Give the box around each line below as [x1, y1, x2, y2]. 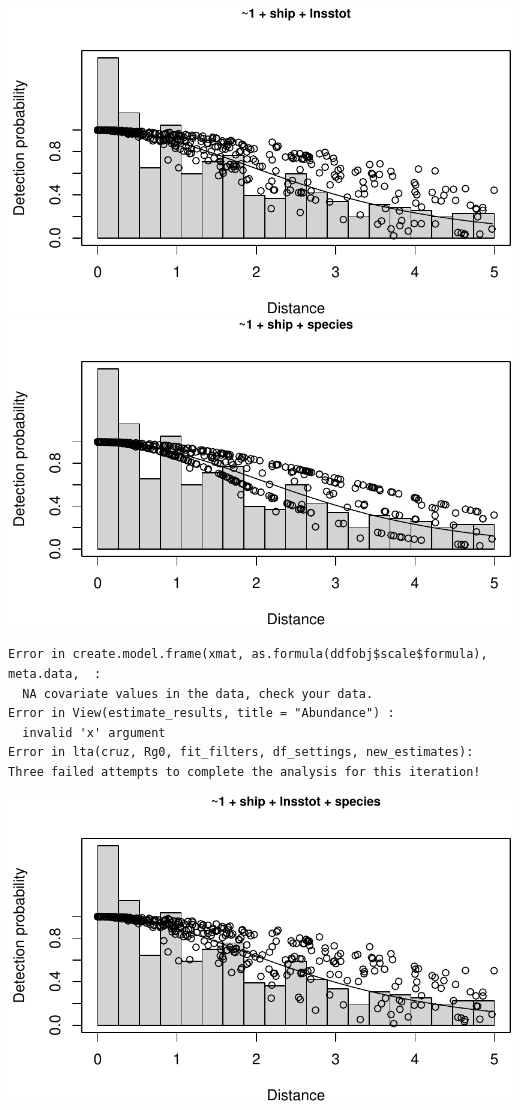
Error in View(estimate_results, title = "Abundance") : [8, 706, 395, 721]
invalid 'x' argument [22, 725, 166, 740]
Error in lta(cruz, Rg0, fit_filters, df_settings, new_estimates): [8, 745, 474, 760]
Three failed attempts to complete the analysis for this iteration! [8, 764, 481, 779]
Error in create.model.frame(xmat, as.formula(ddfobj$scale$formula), [8, 647, 488, 662]
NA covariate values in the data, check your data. [22, 686, 374, 701]
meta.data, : [8, 666, 102, 681]
